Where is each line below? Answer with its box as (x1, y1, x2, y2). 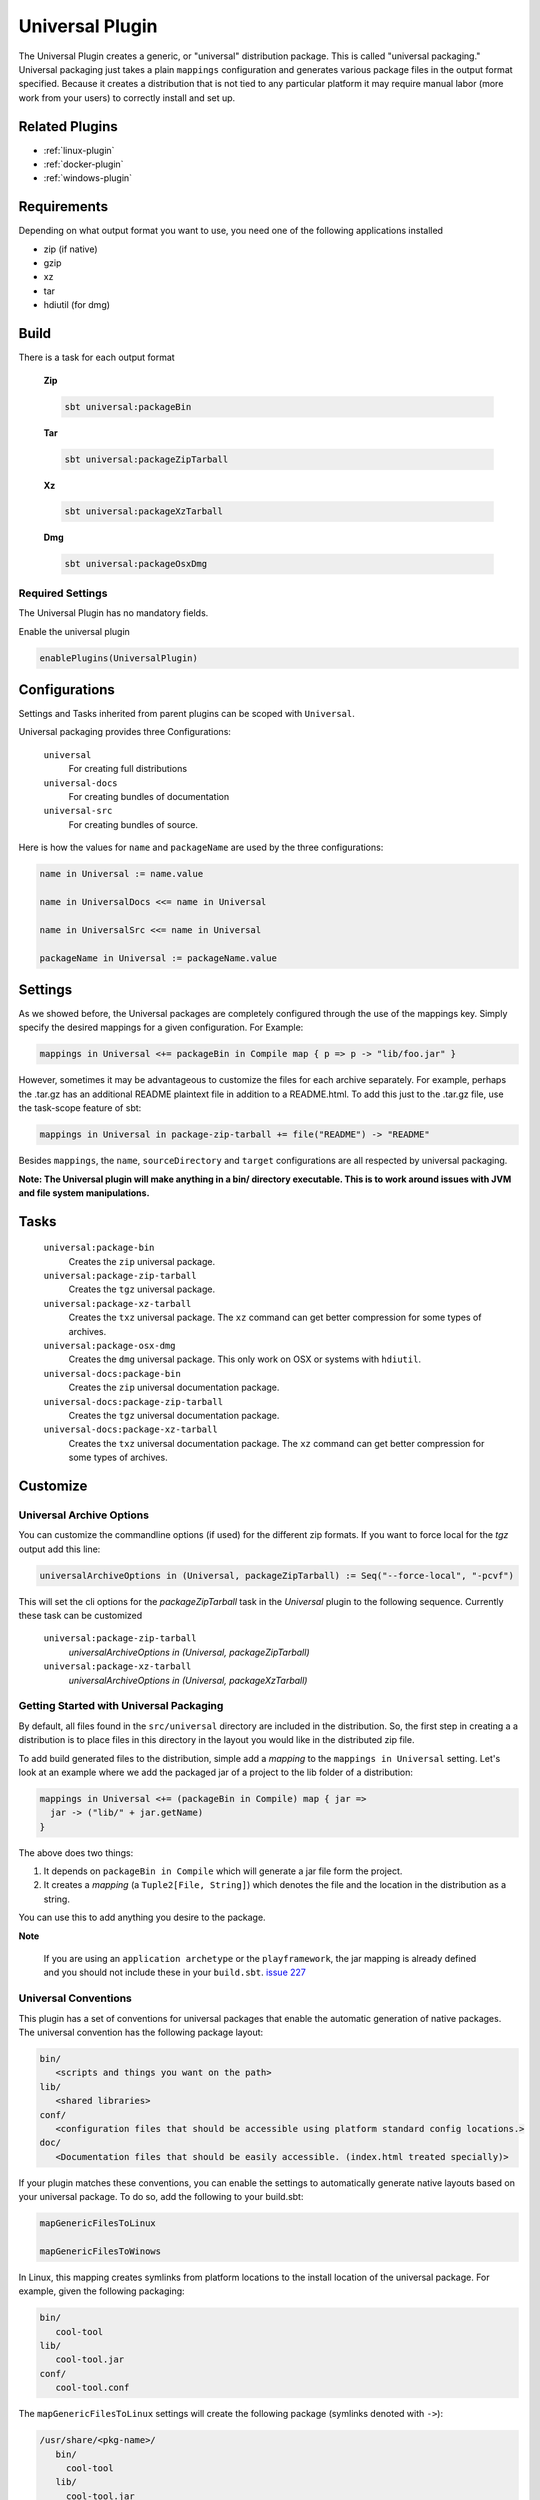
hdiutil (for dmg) (43, 299, 110, 311)
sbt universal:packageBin (64, 401, 192, 412)
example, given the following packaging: (18, 2285, 185, 2297)
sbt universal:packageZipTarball (64, 453, 229, 465)
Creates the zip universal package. (68, 1255, 216, 1267)
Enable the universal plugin (18, 625, 130, 637)
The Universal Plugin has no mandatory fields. (18, 607, 209, 619)
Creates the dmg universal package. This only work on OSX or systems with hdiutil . (68, 1353, 422, 1365)
